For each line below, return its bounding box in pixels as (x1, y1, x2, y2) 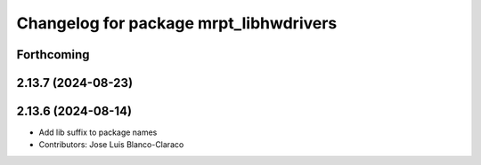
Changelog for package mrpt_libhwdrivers (16, 13, 338, 33)
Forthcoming (16, 47, 90, 62)
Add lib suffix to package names (38, 127, 158, 137)
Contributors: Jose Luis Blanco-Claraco (38, 139, 184, 150)
